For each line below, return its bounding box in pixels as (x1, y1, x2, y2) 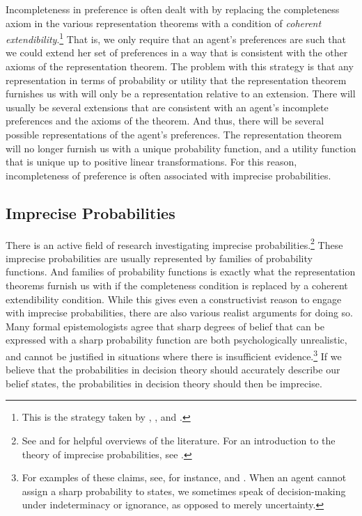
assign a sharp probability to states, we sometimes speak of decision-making (22, 483, 346, 498)
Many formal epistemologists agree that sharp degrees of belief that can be (6, 319, 324, 333)
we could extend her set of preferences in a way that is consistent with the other (6, 45, 348, 60)
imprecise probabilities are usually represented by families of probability (6, 250, 313, 265)
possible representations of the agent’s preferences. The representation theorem (6, 127, 342, 141)
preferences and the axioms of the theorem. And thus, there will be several (6, 113, 324, 128)
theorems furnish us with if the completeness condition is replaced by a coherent (6, 278, 348, 293)
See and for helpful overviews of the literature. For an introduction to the (22, 433, 336, 448)
